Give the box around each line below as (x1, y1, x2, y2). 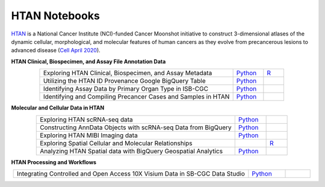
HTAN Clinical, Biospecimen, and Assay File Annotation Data (11, 58, 166, 65)
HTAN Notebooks (11, 9, 101, 22)
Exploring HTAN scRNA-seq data (40, 115, 133, 123)
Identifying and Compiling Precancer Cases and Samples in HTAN (43, 93, 230, 101)
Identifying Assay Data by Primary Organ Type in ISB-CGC (43, 85, 209, 93)
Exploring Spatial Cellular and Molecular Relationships (40, 139, 193, 147)
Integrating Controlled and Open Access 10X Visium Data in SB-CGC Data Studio (17, 169, 245, 177)
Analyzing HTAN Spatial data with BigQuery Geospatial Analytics (40, 147, 223, 155)
